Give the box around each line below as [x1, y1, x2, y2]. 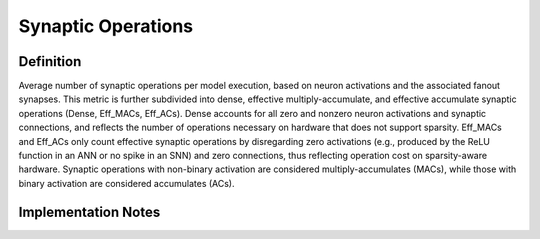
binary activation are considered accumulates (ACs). [18, 177, 235, 189]
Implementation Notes [18, 203, 161, 220]
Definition [18, 53, 82, 70]
